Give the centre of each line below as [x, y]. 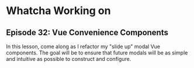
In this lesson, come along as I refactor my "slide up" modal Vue [83, 46]
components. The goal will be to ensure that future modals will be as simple [97, 53]
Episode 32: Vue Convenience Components [87, 33]
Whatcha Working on [58, 11]
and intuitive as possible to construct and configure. [69, 59]
